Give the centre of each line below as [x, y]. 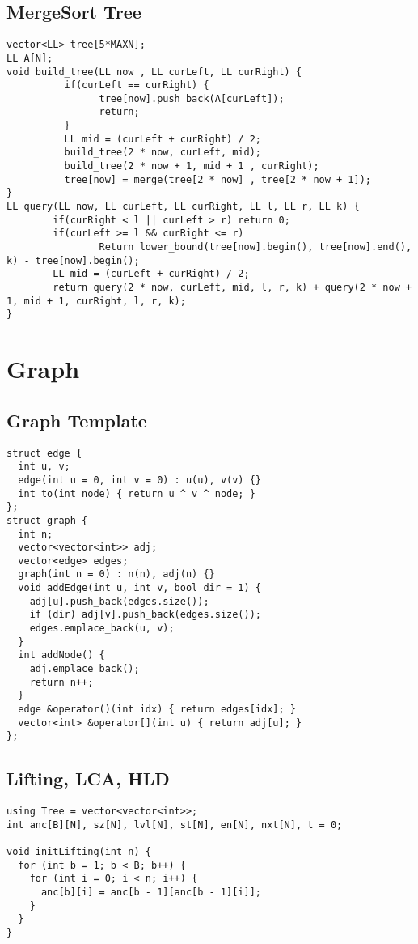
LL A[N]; [30, 58]
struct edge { [44, 453]
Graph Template [77, 420]
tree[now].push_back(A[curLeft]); [192, 98]
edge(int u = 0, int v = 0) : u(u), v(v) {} [139, 480]
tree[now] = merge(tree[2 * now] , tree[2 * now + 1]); [218, 179]
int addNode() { [61, 655]
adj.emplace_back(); [84, 669]
